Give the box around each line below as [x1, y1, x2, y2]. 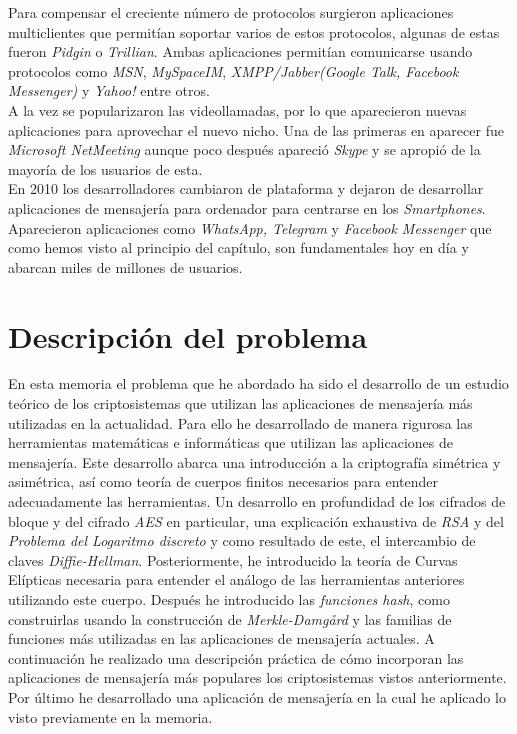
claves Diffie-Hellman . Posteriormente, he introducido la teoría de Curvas [8, 549, 458, 570]
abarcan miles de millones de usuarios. [8, 256, 243, 277]
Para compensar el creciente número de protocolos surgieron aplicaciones [8, 2, 454, 22]
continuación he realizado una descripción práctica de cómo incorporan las [8, 647, 464, 668]
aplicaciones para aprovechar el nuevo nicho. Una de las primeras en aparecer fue [8, 119, 504, 140]
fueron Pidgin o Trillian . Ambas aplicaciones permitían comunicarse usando [8, 41, 473, 62]
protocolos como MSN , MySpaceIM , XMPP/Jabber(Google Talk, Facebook [8, 60, 459, 81]
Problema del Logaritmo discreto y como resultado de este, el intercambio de [8, 530, 476, 551]
